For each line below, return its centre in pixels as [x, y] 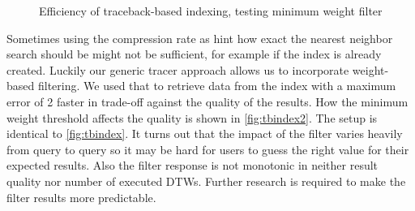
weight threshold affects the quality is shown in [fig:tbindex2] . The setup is [192, 117]
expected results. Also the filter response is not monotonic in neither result [193, 165]
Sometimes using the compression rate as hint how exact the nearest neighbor [200, 38]
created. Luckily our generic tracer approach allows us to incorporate [178, 69]
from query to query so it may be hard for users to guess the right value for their [208, 149]
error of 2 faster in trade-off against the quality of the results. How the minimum [207, 101]
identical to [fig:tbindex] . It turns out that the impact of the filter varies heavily [205, 133]
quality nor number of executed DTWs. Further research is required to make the [206, 181]
